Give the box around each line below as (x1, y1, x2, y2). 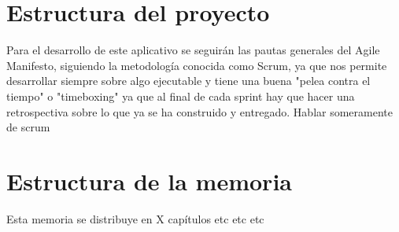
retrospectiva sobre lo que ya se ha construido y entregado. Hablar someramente (6, 103, 393, 120)
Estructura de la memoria (6, 164, 292, 197)
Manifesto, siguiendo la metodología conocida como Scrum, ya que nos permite (6, 57, 387, 73)
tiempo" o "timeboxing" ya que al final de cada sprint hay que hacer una (6, 87, 355, 104)
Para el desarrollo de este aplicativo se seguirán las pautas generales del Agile (6, 42, 380, 58)
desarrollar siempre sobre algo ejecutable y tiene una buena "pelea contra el (6, 72, 371, 89)
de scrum (6, 119, 50, 135)
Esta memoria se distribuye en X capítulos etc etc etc (6, 210, 264, 226)
